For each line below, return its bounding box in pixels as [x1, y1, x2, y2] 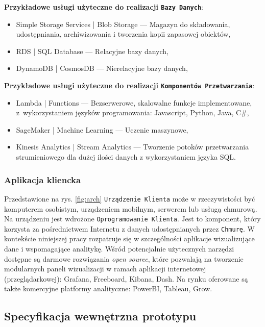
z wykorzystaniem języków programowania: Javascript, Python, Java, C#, [16, 107, 249, 118]
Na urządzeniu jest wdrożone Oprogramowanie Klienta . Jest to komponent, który [4, 213, 261, 224]
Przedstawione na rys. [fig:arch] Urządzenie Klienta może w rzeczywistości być [4, 193, 255, 204]
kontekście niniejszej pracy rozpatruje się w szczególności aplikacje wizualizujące [4, 233, 255, 244]
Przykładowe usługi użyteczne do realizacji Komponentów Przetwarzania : [4, 80, 255, 91]
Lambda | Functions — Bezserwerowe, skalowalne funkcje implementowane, [16, 97, 252, 108]
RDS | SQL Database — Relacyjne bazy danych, [16, 45, 168, 56]
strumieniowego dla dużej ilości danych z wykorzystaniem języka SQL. [16, 152, 236, 162]
